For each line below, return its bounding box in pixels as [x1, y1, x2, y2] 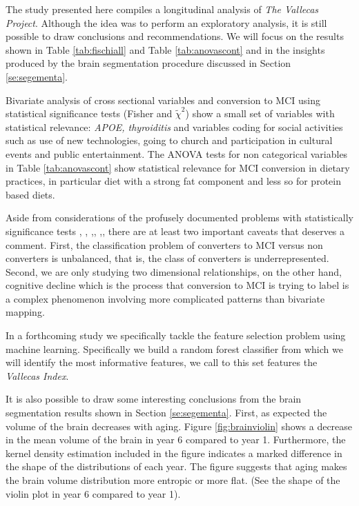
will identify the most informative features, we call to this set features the [6, 355, 318, 370]
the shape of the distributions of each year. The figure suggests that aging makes [6, 459, 347, 474]
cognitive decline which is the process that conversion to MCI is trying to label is [6, 278, 349, 292]
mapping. [6, 305, 45, 319]
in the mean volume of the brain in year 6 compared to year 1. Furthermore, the [6, 432, 346, 447]
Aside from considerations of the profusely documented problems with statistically [6, 210, 353, 225]
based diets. [6, 187, 55, 201]
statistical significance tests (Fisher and [6, 106, 173, 121]
